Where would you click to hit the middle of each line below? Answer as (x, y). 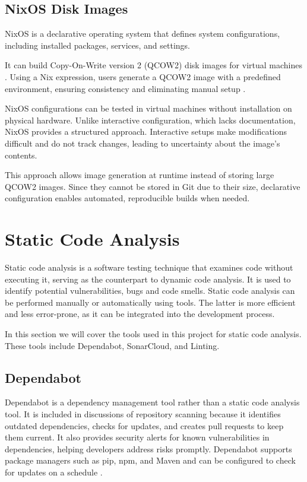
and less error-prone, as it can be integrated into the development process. (140, 314)
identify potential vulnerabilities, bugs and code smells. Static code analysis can (150, 291)
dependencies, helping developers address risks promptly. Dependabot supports (148, 448)
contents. (21, 155)
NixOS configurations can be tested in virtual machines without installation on (148, 108)
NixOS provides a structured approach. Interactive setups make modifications (146, 131)
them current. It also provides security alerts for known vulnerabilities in (137, 437)
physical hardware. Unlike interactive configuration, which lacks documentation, (150, 120)
